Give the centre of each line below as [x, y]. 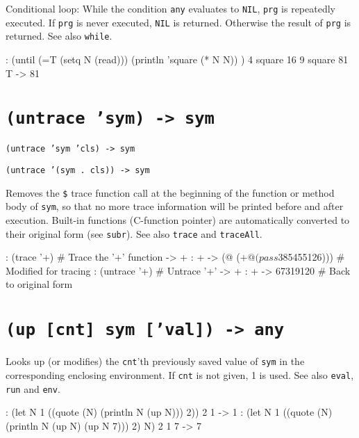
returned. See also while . [59, 36]
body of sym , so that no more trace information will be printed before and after [175, 206]
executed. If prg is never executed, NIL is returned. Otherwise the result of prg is [178, 22]
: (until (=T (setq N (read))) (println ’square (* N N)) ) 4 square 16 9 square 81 [177, 59]
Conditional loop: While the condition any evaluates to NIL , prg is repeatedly [170, 8]
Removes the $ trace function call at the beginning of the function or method [170, 192]
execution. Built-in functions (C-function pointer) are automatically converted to [178, 220]
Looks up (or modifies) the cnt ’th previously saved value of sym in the [155, 361]
